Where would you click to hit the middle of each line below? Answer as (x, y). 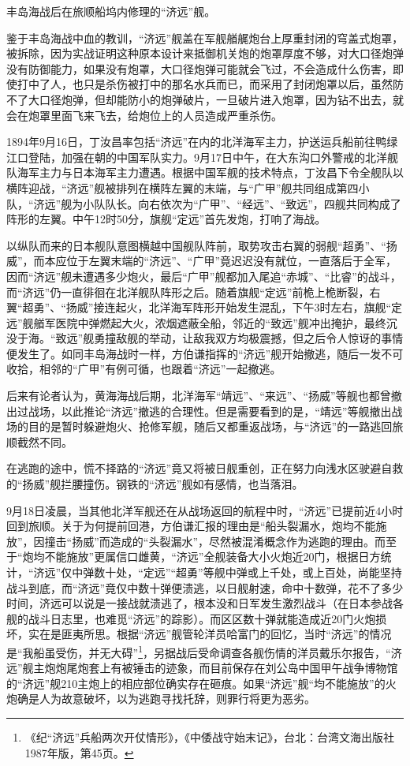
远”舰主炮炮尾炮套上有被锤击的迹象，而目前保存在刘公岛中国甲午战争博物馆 (202, 668)
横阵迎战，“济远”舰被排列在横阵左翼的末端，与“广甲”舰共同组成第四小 (188, 187)
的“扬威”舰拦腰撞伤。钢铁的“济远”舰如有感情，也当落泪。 (155, 484)
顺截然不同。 (39, 441)
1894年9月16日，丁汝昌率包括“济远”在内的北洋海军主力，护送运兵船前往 (191, 142)
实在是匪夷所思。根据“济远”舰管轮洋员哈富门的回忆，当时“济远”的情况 (210, 634)
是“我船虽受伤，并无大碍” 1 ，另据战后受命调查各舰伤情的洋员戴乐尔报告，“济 (204, 651)
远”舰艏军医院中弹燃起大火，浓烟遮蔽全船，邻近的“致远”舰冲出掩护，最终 (196, 322)
